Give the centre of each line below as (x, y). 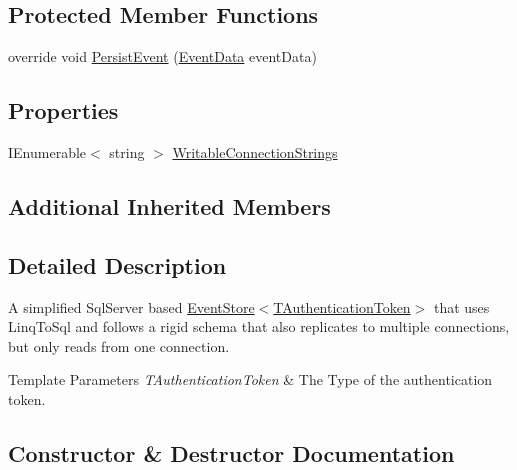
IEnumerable (47, 152)
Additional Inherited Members (169, 205)
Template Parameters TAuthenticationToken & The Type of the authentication (250, 379)
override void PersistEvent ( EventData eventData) (162, 56)
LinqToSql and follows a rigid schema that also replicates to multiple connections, (259, 326)
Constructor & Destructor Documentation (231, 452)
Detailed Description (117, 264)
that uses (461, 306)
